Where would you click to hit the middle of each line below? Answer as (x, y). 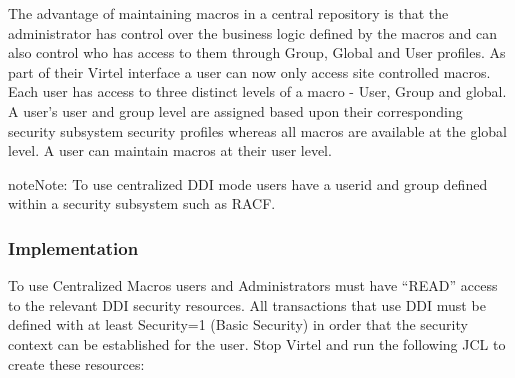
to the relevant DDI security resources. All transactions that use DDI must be (247, 304)
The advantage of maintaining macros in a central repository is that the (228, 13)
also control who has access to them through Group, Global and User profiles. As (257, 52)
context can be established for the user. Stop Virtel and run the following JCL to (257, 343)
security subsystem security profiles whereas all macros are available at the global (257, 130)
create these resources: (76, 363)
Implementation (73, 247)
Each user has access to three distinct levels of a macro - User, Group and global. (257, 91)
